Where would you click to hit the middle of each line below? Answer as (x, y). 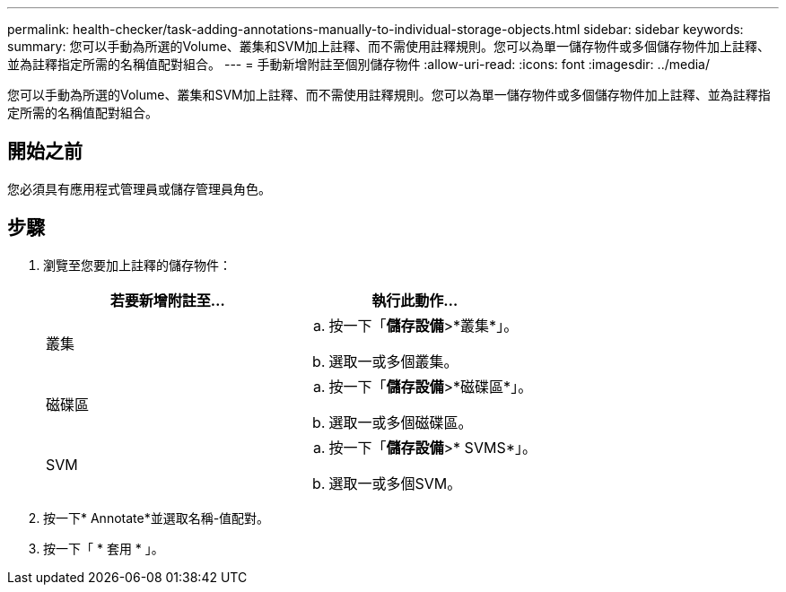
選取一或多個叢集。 (393, 361)
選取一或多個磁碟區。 (401, 422)
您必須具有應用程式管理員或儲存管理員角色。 (139, 188)
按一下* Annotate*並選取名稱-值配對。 (157, 518)
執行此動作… (415, 300)
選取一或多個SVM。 (395, 483)
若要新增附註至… (167, 300)
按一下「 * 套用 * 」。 (104, 548)
